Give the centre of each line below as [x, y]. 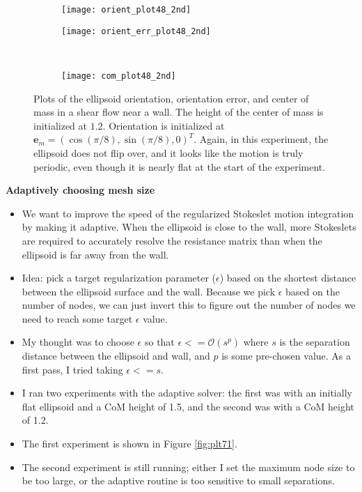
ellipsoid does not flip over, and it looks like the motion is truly [168, 152]
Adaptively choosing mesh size [80, 190]
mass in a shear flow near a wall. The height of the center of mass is [179, 112]
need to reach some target [77, 318]
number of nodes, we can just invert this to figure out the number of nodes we [189, 305]
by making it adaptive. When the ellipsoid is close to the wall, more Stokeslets [189, 227]
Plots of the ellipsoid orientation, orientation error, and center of [171, 98]
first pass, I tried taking [72, 369]
